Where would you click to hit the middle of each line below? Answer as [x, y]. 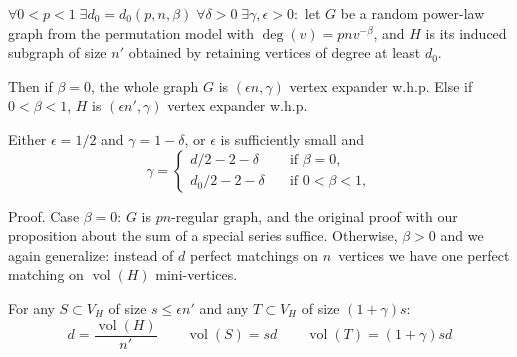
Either [27, 138]
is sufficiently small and [292, 138]
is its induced [466, 32]
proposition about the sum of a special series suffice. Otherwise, [203, 235]
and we [462, 235]
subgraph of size [57, 52]
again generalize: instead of [91, 254]
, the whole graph [145, 85]
